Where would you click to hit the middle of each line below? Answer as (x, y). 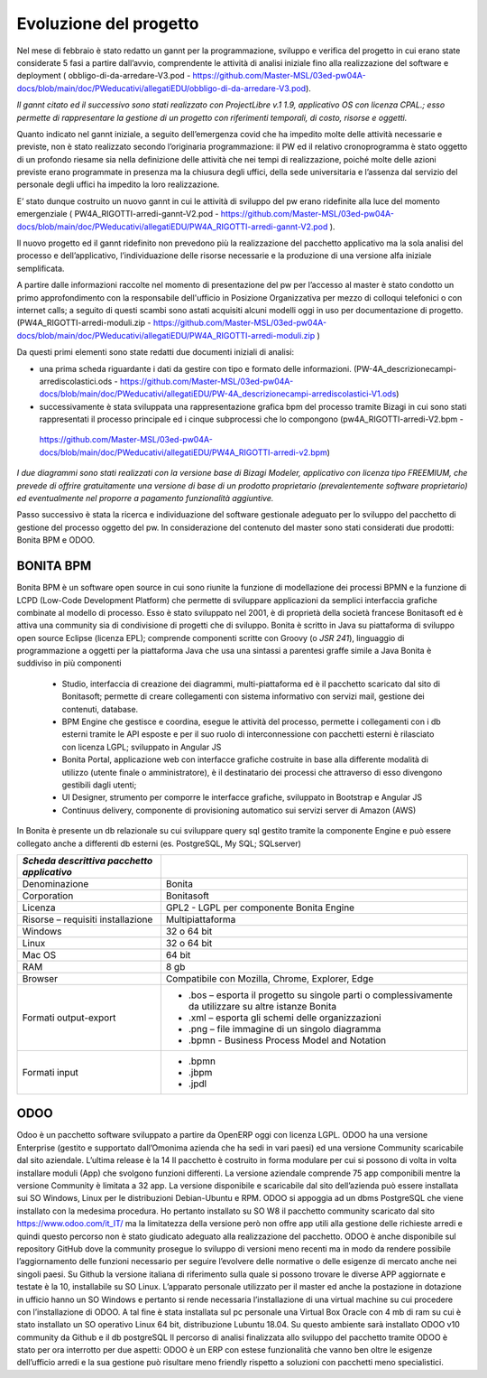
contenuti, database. (100, 709)
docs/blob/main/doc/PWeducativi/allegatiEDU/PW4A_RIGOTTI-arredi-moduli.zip (166, 335)
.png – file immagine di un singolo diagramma (285, 1029)
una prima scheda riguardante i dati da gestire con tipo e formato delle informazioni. (195, 368)
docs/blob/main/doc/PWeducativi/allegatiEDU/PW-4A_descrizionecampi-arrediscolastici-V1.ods (218, 394)
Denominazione (55, 883)
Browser (40, 978)
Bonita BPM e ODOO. (56, 540)
